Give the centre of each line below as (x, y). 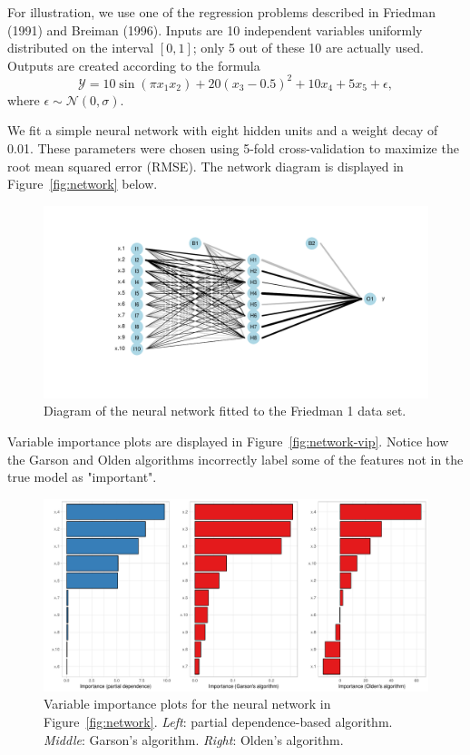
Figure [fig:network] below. (83, 184)
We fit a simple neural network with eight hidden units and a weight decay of (223, 130)
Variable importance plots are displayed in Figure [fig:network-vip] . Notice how (228, 441)
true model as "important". (82, 477)
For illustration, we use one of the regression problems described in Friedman (222, 12)
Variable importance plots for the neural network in (187, 704)
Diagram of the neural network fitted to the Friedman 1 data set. (225, 411)
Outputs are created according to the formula (134, 65)
